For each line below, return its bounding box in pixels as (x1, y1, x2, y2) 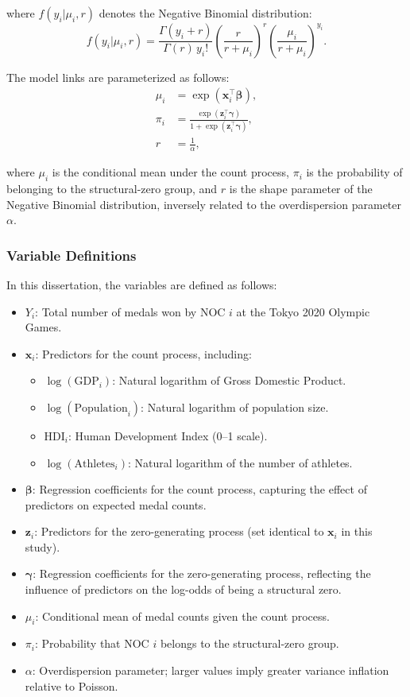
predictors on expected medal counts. (25, 496, 207, 513)
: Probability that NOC (34, 635, 149, 652)
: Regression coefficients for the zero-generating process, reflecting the (33, 565, 371, 582)
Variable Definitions (6, 245, 137, 265)
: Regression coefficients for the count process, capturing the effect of (32, 481, 367, 498)
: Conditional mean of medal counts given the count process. (35, 607, 330, 624)
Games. (25, 319, 62, 335)
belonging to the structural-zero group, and (6, 180, 218, 196)
